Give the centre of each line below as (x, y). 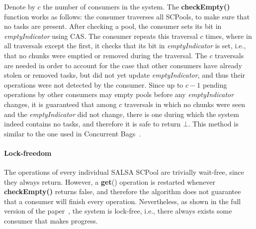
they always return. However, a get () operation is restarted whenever (110, 181)
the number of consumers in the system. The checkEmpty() (136, 6)
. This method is (213, 124)
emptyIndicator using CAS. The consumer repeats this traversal (101, 36)
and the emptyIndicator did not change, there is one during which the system (122, 114)
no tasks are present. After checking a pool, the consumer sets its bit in (113, 26)
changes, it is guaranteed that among (60, 104)
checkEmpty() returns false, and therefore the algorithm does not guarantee (123, 191)
